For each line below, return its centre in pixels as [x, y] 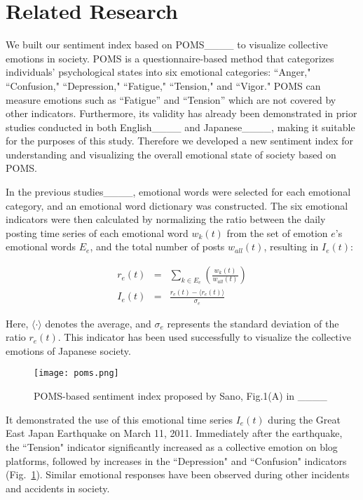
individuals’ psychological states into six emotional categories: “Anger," [158, 72]
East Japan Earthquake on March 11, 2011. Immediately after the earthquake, [174, 433]
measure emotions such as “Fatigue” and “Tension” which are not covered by [171, 99]
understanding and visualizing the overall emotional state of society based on [171, 154]
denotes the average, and [98, 323]
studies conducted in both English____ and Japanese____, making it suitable [180, 127]
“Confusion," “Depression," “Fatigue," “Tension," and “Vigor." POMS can [163, 85]
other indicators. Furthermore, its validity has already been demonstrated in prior [181, 113]
